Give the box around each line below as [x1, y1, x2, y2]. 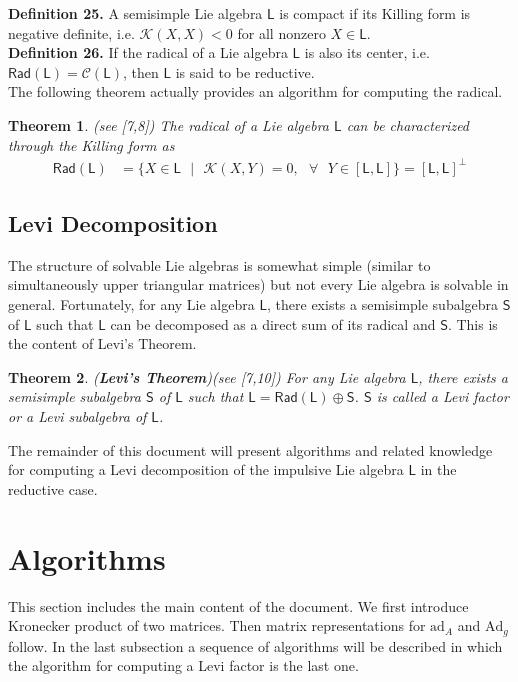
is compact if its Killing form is [279, 3, 471, 23]
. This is [447, 313, 498, 334]
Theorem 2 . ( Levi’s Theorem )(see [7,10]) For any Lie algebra [8, 366, 406, 387]
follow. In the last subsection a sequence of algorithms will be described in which [8, 635, 503, 656]
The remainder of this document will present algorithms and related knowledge [8, 439, 493, 460]
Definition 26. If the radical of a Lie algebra [8, 42, 288, 63]
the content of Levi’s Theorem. [8, 333, 197, 354]
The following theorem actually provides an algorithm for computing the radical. [8, 81, 503, 102]
